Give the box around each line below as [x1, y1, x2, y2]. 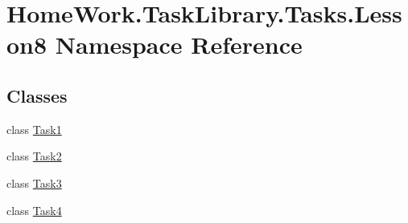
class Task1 [6, 120, 62, 137]
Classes [6, 83, 68, 107]
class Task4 [6, 201, 62, 218]
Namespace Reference [55, 28, 303, 61]
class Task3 [6, 174, 62, 191]
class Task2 [6, 148, 62, 164]
